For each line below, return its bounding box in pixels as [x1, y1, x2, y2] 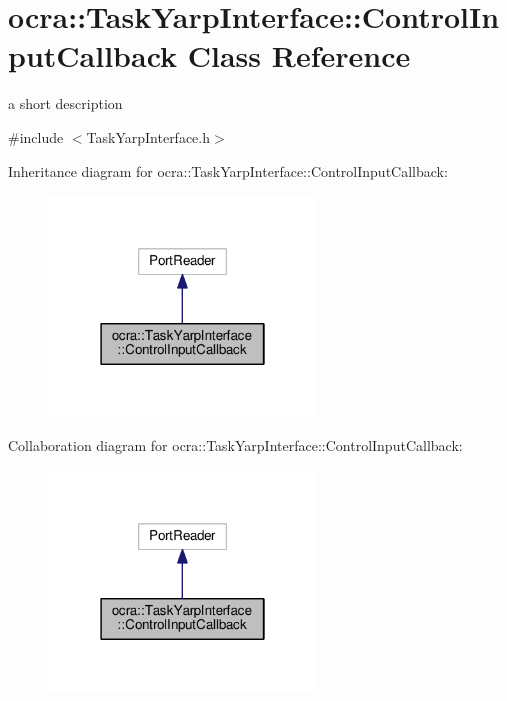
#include [8, 126, 64, 147]
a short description [8, 93, 123, 114]
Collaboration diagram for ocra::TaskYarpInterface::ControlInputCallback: [8, 435, 463, 456]
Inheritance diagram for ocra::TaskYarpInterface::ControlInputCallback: [8, 160, 448, 181]
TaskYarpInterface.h [86, 126, 211, 147]
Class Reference [187, 35, 411, 76]
